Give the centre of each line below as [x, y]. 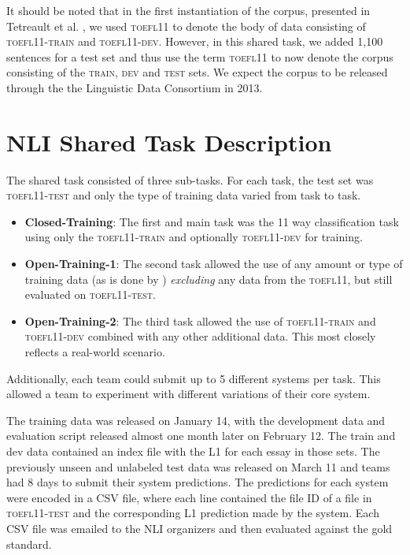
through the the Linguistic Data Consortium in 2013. [135, 87]
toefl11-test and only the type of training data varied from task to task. [184, 195]
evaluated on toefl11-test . [90, 294]
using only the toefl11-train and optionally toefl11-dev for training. [194, 237]
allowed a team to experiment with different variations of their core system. [188, 394]
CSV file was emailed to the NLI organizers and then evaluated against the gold [199, 528]
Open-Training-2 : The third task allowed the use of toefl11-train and [200, 320]
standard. [29, 544]
